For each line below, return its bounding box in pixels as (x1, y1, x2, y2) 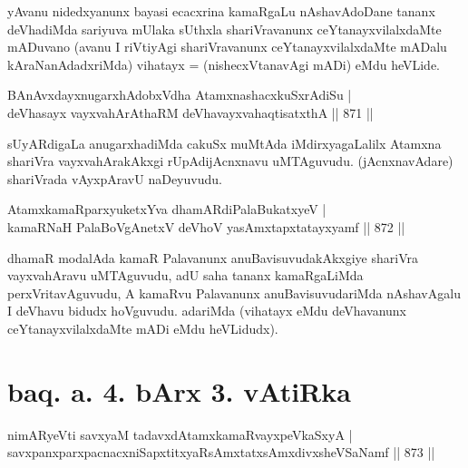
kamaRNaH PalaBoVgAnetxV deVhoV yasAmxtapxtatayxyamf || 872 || (7, 217, 405, 236)
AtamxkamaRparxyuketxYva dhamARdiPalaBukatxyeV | (7, 200, 327, 219)
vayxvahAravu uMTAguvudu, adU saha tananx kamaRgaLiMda (7, 266, 364, 285)
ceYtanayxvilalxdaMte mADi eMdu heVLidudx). (7, 318, 278, 337)
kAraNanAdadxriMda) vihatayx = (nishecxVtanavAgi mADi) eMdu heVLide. (7, 54, 441, 73)
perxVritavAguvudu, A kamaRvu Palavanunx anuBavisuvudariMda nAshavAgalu (7, 283, 461, 302)
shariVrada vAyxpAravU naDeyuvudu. (7, 169, 222, 188)
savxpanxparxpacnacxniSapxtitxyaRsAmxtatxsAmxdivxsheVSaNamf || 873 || (7, 443, 435, 462)
